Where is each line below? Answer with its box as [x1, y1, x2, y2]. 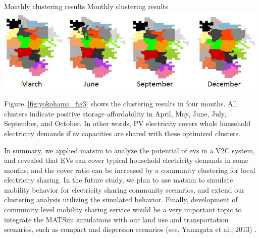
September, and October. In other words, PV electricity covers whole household [4, 118, 250, 129]
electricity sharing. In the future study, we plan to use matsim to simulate [4, 174, 233, 185]
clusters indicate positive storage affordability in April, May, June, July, [4, 108, 226, 118]
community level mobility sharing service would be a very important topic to [4, 204, 242, 215]
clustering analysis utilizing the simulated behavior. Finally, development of [4, 194, 238, 205]
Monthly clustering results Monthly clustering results [4, 1, 169, 11]
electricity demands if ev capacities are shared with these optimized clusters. [4, 128, 241, 138]
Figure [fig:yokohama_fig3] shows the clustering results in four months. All [4, 98, 237, 109]
